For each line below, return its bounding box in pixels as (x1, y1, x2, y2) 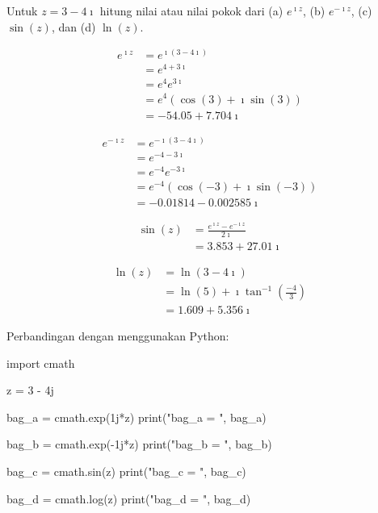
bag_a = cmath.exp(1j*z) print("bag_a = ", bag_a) (6, 408, 267, 425)
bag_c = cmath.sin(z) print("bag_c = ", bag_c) (6, 463, 246, 480)
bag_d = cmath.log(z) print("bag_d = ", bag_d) (6, 490, 251, 507)
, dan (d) (51, 18, 96, 35)
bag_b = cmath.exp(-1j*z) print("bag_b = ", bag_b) (6, 436, 272, 453)
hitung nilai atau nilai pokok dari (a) (99, 2, 283, 19)
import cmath (6, 354, 75, 371)
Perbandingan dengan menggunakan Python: (6, 327, 229, 344)
